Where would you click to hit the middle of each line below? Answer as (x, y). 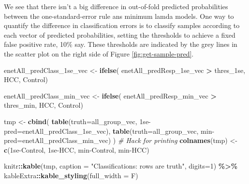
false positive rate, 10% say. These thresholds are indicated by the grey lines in (121, 44)
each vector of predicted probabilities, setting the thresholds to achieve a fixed (120, 35)
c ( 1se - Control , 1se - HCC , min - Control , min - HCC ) (77, 149)
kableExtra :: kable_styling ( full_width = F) (71, 175)
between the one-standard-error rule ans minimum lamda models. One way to (119, 16)
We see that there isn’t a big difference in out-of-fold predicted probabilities (116, 6)
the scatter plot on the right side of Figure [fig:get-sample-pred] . (99, 53)
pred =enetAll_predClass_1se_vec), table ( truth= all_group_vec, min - (109, 131)
